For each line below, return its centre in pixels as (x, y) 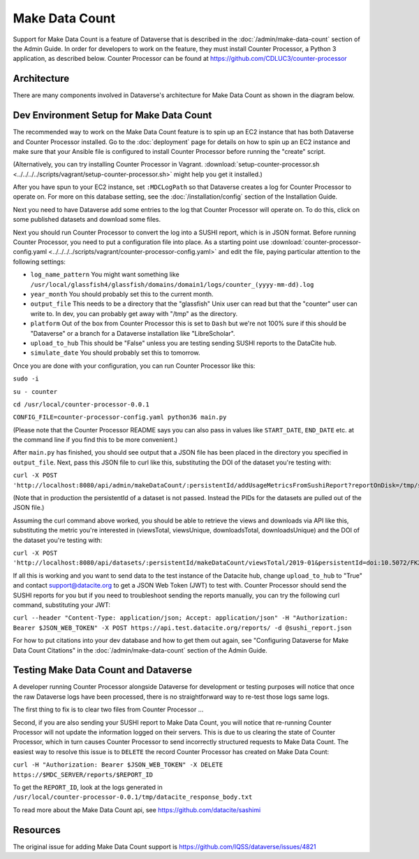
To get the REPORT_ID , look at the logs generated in (88, 787)
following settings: (39, 262)
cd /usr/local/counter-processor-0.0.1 (81, 404)
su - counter (35, 391)
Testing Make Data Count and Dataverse (102, 670)
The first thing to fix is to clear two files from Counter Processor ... (108, 709)
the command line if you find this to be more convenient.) (95, 440)
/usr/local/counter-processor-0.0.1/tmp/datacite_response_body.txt (133, 797)
